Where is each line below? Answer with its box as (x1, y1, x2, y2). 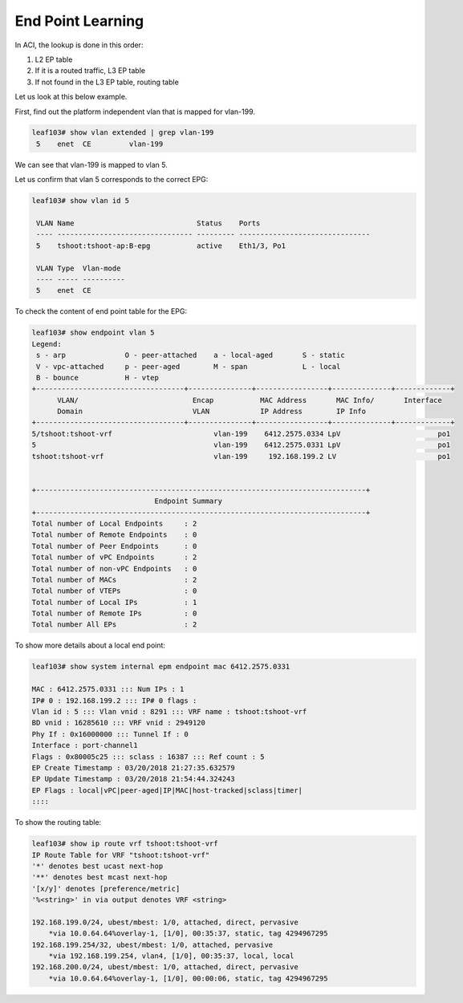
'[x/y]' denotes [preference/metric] (31, 883, 181, 893)
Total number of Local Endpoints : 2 (31, 518, 197, 528)
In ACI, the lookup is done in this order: (14, 40, 144, 50)
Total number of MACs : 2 (31, 575, 197, 584)
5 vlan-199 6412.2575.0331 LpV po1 (31, 441, 451, 449)
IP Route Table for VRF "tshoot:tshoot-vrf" (31, 851, 210, 859)
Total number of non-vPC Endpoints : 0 (31, 564, 197, 573)
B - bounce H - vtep (36, 373, 160, 382)
